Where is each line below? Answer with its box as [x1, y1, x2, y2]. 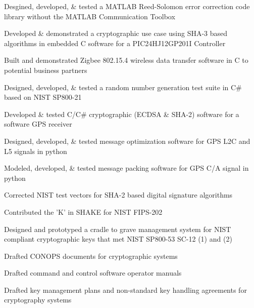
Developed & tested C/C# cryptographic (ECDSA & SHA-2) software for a [4, 108, 239, 119]
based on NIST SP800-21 [4, 92, 82, 102]
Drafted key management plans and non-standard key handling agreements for [4, 284, 247, 295]
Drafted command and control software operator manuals [4, 267, 182, 278]
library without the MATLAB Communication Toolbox [4, 11, 175, 21]
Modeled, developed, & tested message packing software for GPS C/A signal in [4, 163, 249, 173]
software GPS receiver [4, 119, 72, 129]
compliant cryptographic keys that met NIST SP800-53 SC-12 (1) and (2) [4, 234, 232, 244]
